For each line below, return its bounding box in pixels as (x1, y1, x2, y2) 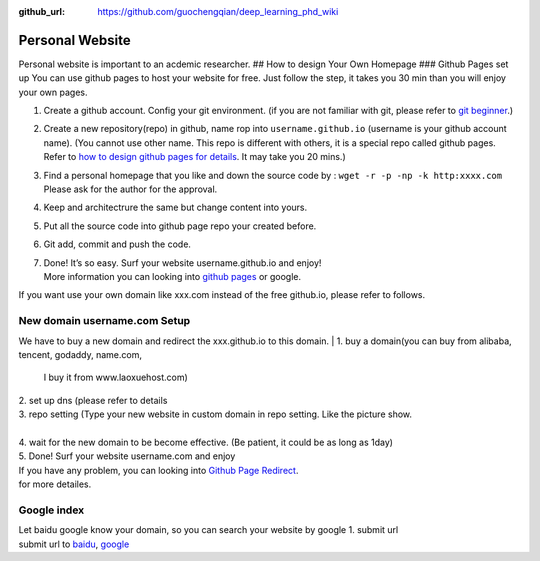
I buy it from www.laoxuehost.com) (43, 371, 189, 384)
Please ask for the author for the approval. (43, 183, 218, 195)
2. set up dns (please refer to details (18, 394, 168, 406)
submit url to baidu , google (18, 538, 130, 550)
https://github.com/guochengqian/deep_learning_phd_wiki (97, 6, 339, 17)
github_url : (18, 6, 65, 17)
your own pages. (18, 86, 89, 98)
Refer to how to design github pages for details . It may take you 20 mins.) (43, 151, 346, 163)
